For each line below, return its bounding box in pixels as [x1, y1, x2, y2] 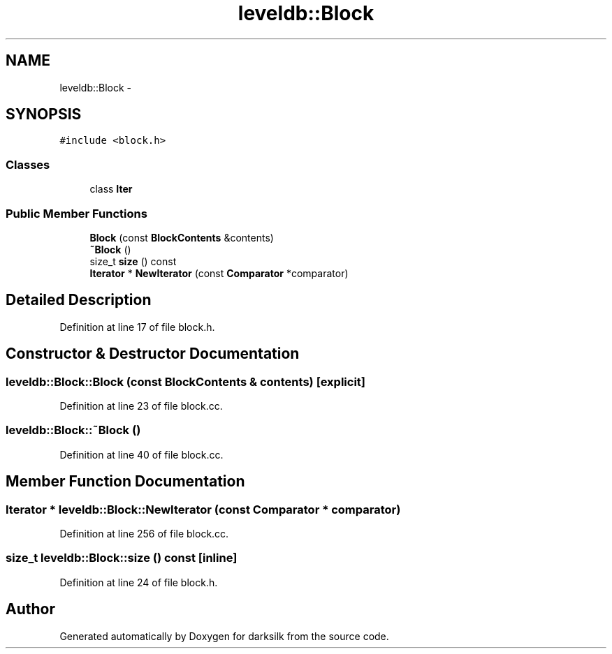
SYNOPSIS [6, 105, 82, 124]
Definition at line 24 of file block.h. [59, 576, 218, 588]
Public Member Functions [6, 206, 147, 221]
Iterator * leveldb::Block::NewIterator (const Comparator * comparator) [6, 502, 401, 516]
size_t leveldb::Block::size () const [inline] [6, 551, 238, 565]
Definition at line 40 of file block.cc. [59, 448, 224, 461]
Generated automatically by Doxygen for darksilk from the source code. [59, 630, 389, 642]
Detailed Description [6, 291, 152, 309]
